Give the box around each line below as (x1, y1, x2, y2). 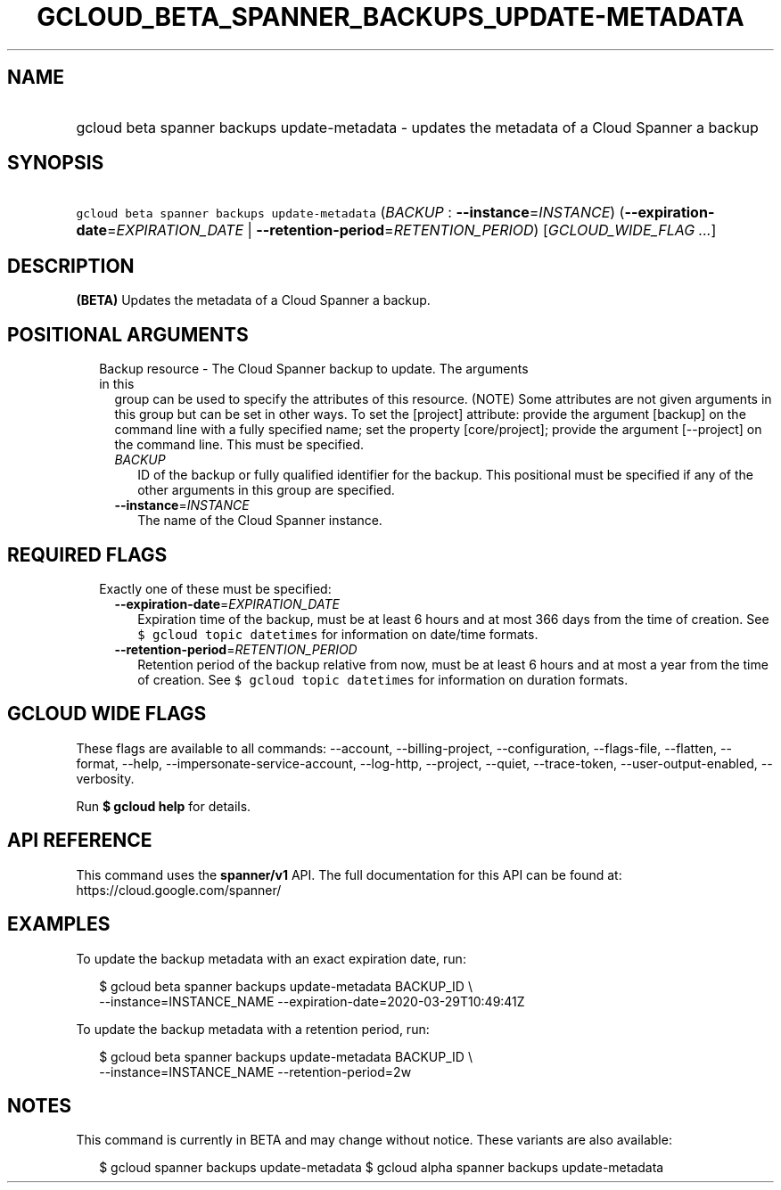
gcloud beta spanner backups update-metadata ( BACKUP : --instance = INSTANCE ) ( (76, 203, 625, 222)
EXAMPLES (7, 913, 111, 936)
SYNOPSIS (7, 152, 104, 175)
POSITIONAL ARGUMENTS (7, 323, 249, 346)
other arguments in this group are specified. (137, 482, 395, 498)
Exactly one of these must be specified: (99, 580, 332, 596)
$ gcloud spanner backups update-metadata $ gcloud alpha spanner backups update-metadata (99, 1160, 664, 1176)
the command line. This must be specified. (114, 437, 365, 453)
